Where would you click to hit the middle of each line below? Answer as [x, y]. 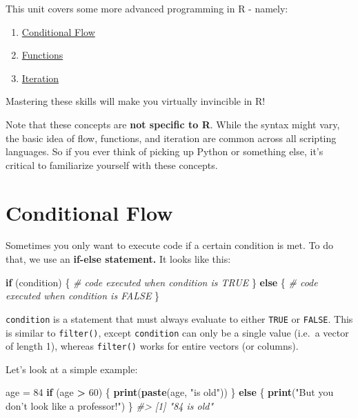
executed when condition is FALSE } [83, 296]
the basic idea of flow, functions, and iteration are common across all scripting [171, 138]
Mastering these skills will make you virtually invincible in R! [136, 101]
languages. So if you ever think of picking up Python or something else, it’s [165, 151]
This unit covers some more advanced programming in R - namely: [147, 8]
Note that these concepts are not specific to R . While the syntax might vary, [173, 124]
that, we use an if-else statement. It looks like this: [118, 259]
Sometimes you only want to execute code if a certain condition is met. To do [169, 245]
